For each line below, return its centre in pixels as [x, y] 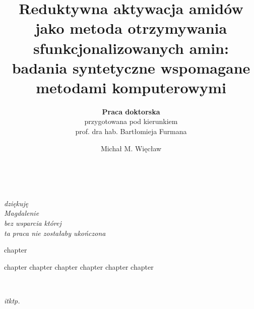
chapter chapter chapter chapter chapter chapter [79, 266]
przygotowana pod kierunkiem [131, 121]
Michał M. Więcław [131, 148]
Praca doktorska [131, 111]
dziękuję [16, 203]
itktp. [12, 300]
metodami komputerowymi [131, 87]
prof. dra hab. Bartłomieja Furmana [131, 131]
